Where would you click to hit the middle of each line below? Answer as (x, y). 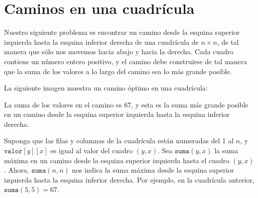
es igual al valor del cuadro (92, 150)
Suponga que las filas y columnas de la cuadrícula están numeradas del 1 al (119, 141)
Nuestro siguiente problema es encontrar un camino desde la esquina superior (122, 32)
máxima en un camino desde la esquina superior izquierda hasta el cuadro (117, 160)
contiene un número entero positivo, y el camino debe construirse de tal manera (126, 61)
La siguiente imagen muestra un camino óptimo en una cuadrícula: (106, 88)
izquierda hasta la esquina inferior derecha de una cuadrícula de (101, 42)
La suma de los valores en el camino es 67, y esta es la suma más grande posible (126, 104)
